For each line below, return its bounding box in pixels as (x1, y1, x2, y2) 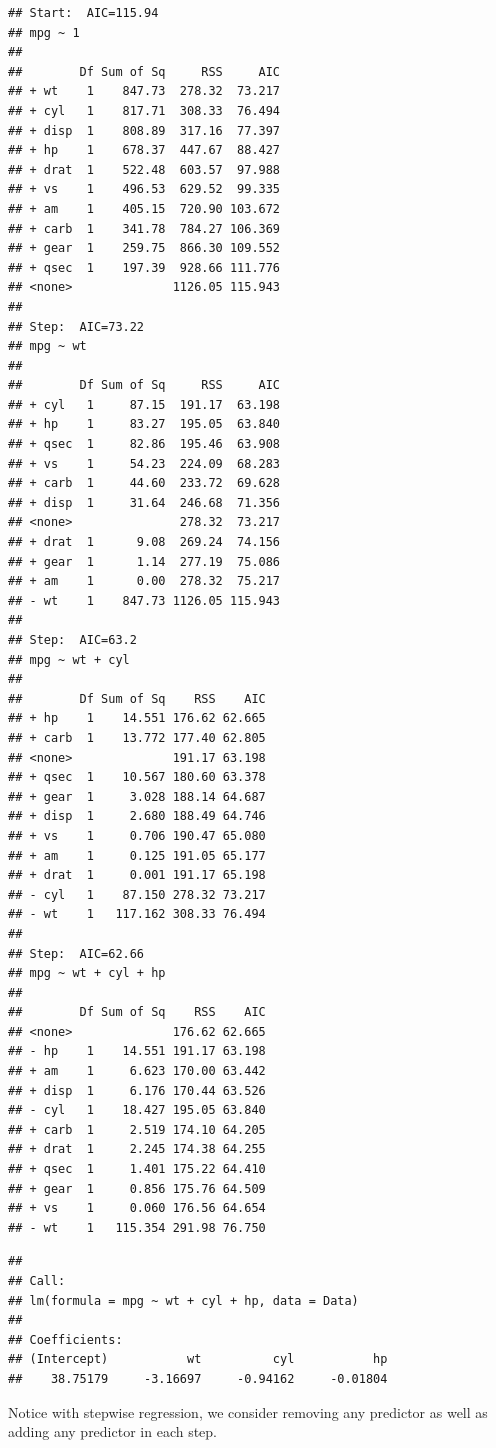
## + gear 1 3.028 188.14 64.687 (8, 789, 266, 804)
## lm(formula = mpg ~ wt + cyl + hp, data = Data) (8, 1293, 359, 1308)
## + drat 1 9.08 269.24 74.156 (8, 535, 281, 550)
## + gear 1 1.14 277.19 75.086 (8, 554, 281, 569)
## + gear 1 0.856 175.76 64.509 (8, 1181, 266, 1196)
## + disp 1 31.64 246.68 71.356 (8, 495, 281, 510)
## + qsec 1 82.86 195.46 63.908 (8, 437, 281, 452)
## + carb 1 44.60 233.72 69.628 (8, 476, 281, 491)
